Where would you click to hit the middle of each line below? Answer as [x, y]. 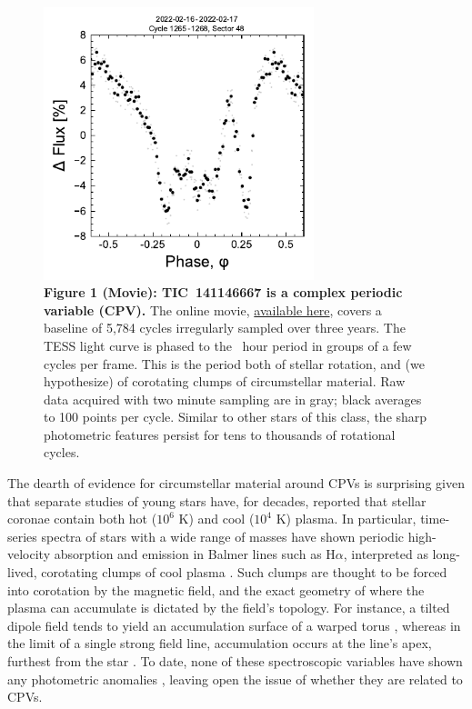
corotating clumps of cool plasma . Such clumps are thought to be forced [244, 572]
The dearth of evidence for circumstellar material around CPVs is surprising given [236, 483]
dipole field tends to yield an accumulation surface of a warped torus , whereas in [234, 625]
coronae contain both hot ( [82, 519]
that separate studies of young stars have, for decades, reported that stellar [217, 500]
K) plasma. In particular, [346, 519]
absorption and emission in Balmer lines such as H [195, 554]
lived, [22, 572]
